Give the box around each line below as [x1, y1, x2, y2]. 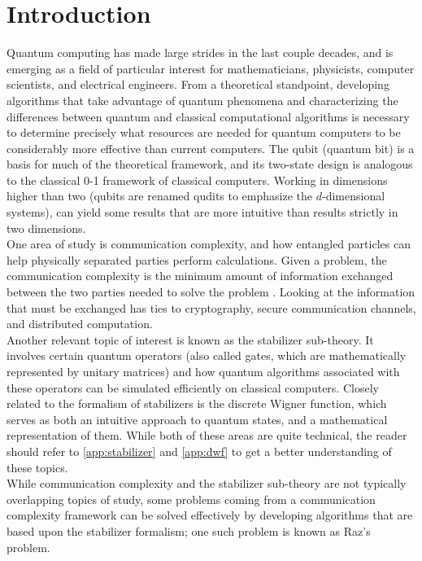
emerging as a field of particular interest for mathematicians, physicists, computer [7, 59, 415, 77]
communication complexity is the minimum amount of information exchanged [7, 267, 394, 284]
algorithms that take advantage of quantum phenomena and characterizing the [7, 91, 398, 108]
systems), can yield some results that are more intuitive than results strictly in [7, 204, 398, 221]
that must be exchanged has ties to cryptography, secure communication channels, [7, 299, 416, 316]
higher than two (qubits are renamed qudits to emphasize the [7, 187, 313, 204]
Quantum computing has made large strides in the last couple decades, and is [7, 44, 394, 61]
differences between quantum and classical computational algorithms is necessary [7, 107, 410, 125]
